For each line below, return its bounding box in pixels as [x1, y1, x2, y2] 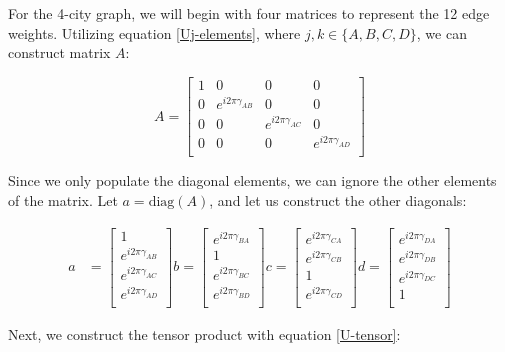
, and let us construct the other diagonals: [209, 189, 467, 210]
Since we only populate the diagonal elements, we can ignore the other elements [8, 170, 497, 191]
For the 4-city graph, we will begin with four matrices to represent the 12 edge [8, 3, 490, 23]
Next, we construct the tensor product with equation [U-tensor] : [8, 324, 401, 345]
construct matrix [8, 42, 111, 63]
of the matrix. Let [8, 189, 118, 210]
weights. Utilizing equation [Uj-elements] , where [8, 22, 301, 43]
